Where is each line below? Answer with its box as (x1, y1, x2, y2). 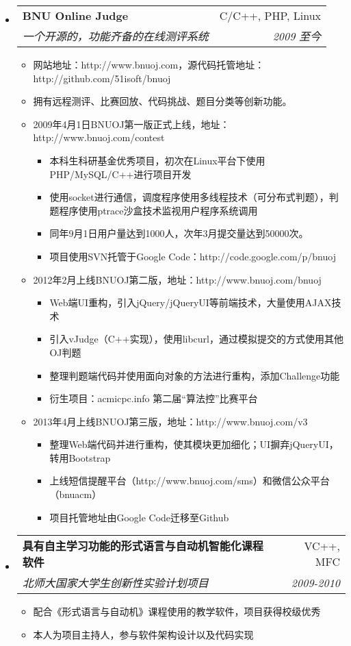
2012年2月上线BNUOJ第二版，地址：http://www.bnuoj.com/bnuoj (33, 272, 322, 286)
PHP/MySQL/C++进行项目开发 (49, 166, 192, 181)
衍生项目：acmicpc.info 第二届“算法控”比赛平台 (49, 391, 258, 406)
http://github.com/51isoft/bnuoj (33, 71, 171, 85)
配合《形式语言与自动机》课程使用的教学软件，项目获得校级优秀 (33, 604, 321, 619)
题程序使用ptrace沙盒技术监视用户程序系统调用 (49, 203, 258, 217)
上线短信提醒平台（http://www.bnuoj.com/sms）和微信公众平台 (49, 473, 330, 488)
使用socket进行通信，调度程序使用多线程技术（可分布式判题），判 (49, 190, 339, 204)
